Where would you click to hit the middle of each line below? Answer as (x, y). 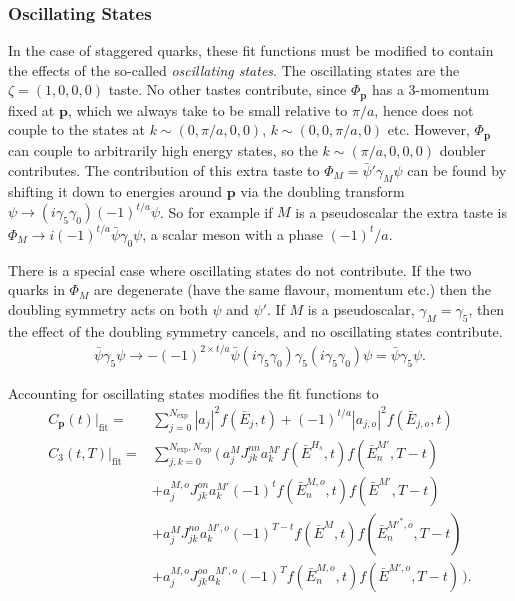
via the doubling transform (322, 191)
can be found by (457, 169)
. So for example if (216, 211)
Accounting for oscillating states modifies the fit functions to (193, 392)
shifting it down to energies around (115, 191)
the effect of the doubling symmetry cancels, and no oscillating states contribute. (255, 330)
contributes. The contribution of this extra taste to (164, 169)
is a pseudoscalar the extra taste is (401, 211)
